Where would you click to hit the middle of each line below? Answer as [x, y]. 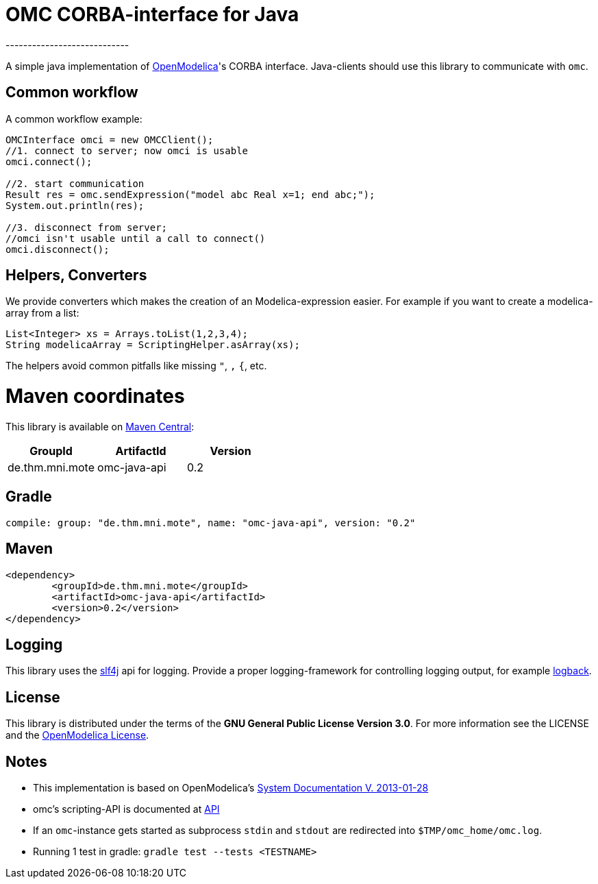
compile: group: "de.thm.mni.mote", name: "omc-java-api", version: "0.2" [211, 523]
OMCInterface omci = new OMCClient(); [110, 139]
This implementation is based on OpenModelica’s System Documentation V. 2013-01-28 [231, 788]
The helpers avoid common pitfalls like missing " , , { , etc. [136, 366]
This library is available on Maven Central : [100, 426]
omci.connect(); [49, 161]
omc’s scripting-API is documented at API [126, 809]
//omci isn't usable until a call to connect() [136, 238]
